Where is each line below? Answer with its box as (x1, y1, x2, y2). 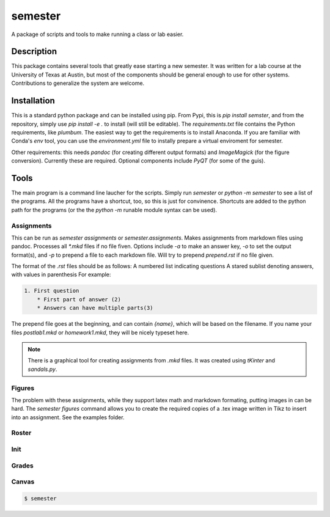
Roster (11, 428, 32, 437)
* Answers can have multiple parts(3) (37, 304, 153, 312)
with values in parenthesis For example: (11, 271, 111, 278)
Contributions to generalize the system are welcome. (11, 79, 145, 87)
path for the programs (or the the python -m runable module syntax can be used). (11, 206, 217, 213)
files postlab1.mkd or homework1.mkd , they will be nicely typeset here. (11, 329, 189, 336)
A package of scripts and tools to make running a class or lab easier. (11, 31, 184, 38)
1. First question (24, 287, 79, 295)
